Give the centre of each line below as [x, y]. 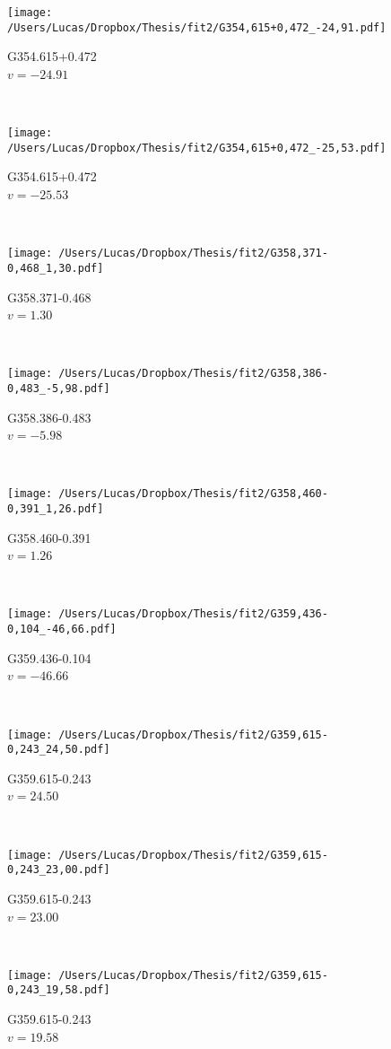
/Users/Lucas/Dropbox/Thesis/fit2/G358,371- [193, 254]
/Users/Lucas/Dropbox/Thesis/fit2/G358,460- [193, 494]
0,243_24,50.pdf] [59, 750]
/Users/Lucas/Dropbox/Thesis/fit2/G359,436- [193, 614]
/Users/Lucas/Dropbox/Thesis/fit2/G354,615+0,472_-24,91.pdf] [197, 27]
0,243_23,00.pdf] [59, 870]
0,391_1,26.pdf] [56, 509]
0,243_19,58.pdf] [59, 990]
